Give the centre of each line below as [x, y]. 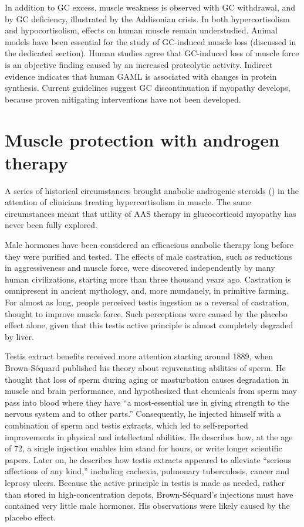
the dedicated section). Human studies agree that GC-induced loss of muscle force [152, 53]
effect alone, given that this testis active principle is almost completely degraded [149, 325]
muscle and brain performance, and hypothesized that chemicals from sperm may [151, 391]
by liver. [19, 336]
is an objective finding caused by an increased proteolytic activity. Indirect [139, 64]
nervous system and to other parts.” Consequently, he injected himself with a [143, 414]
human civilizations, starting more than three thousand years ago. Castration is [148, 279]
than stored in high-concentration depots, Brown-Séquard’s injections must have [149, 494]
